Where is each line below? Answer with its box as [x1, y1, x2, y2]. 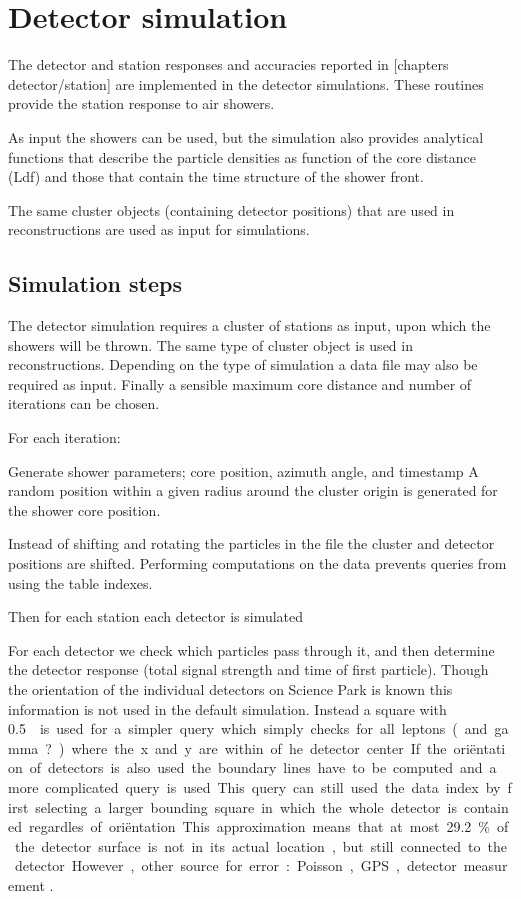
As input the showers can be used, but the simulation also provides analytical [8, 126, 484, 147]
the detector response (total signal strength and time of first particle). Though [8, 659, 489, 680]
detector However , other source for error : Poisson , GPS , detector [14, 855, 457, 876]
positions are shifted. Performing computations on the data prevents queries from [8, 553, 507, 574]
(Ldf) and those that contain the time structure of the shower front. [8, 166, 424, 187]
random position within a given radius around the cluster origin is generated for [8, 480, 498, 501]
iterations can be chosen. [8, 393, 160, 414]
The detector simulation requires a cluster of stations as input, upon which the [8, 315, 491, 336]
